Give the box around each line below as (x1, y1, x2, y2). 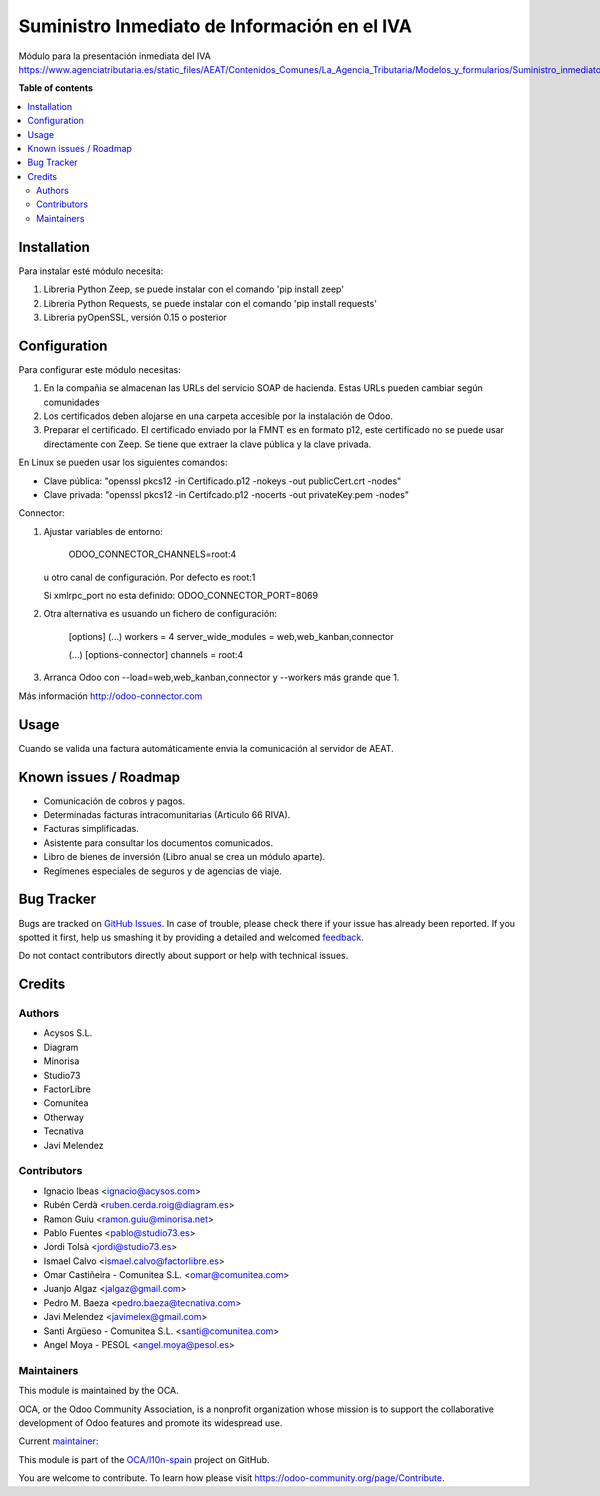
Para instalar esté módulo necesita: (18, 265, 164, 277)
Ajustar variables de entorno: (43, 525, 164, 537)
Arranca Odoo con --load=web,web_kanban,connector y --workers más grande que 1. (43, 671, 400, 684)
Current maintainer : (18, 1435, 99, 1447)
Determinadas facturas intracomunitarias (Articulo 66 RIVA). (43, 809, 291, 821)
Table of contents (18, 82, 94, 94)
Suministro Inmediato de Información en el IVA (18, 15, 412, 37)
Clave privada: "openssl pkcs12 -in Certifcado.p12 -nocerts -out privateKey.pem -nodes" (43, 488, 410, 500)
